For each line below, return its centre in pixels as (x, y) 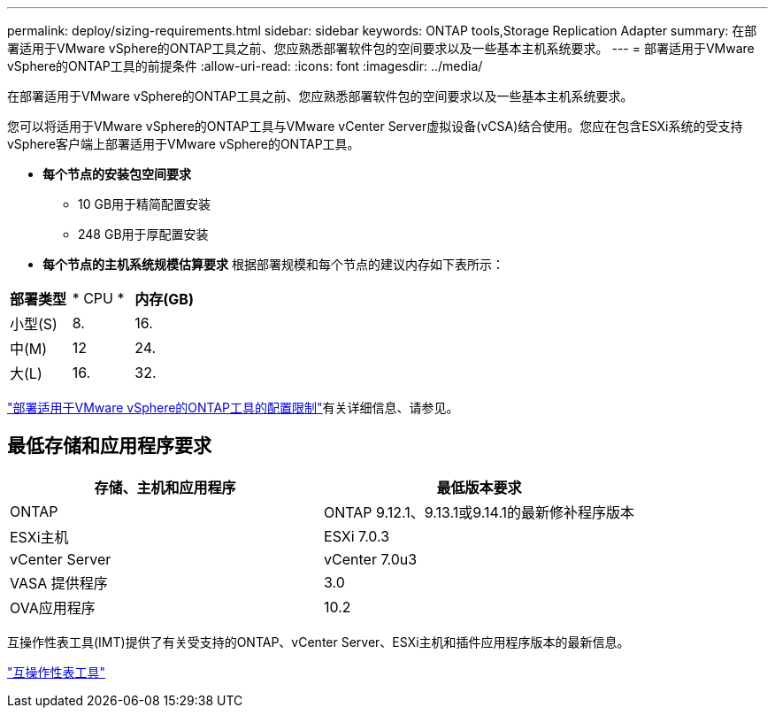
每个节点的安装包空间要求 (117, 174)
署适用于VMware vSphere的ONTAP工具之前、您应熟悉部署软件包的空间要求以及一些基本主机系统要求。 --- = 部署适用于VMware (381, 48)
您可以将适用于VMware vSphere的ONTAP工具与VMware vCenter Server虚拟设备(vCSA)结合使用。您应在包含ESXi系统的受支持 (375, 126)
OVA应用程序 (53, 607)
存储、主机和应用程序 (165, 487)
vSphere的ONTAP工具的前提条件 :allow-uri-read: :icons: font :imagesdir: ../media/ (245, 66)
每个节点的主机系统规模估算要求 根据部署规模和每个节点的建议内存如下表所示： (273, 264)
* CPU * (98, 298)
